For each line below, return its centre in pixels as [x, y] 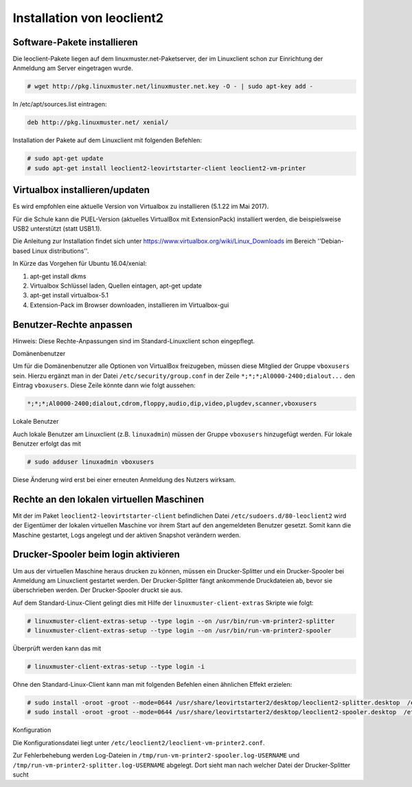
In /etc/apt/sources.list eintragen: [60, 104]
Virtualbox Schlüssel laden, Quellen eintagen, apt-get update [116, 286]
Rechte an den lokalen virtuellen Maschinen [108, 499]
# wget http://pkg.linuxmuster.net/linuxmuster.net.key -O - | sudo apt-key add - [170, 87]
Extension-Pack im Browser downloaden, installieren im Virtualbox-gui [129, 305]
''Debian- [330, 241]
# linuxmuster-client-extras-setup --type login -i [116, 667]
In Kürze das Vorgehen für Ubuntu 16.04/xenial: [80, 264]
